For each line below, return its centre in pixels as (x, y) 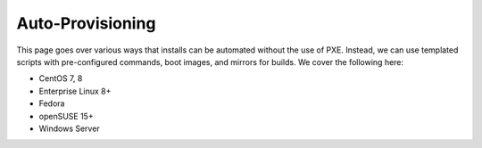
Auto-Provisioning (86, 23)
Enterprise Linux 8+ (75, 91)
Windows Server (69, 128)
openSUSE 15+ (66, 116)
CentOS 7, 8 (61, 78)
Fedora (52, 103)
